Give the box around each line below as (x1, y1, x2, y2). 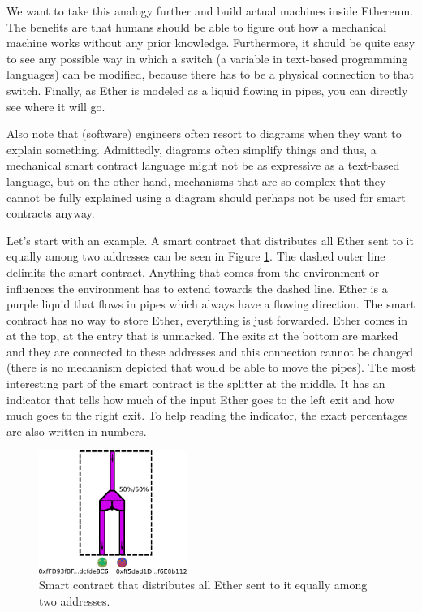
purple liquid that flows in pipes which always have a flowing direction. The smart (6, 295, 416, 312)
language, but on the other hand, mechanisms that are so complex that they (6, 172, 386, 189)
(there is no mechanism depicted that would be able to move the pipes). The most (6, 359, 416, 376)
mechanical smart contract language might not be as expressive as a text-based (6, 157, 400, 174)
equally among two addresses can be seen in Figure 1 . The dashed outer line (6, 248, 385, 265)
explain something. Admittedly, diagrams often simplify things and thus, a (6, 140, 377, 157)
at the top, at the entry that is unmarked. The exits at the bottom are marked (6, 327, 398, 344)
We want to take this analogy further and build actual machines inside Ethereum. (6, 2, 414, 19)
